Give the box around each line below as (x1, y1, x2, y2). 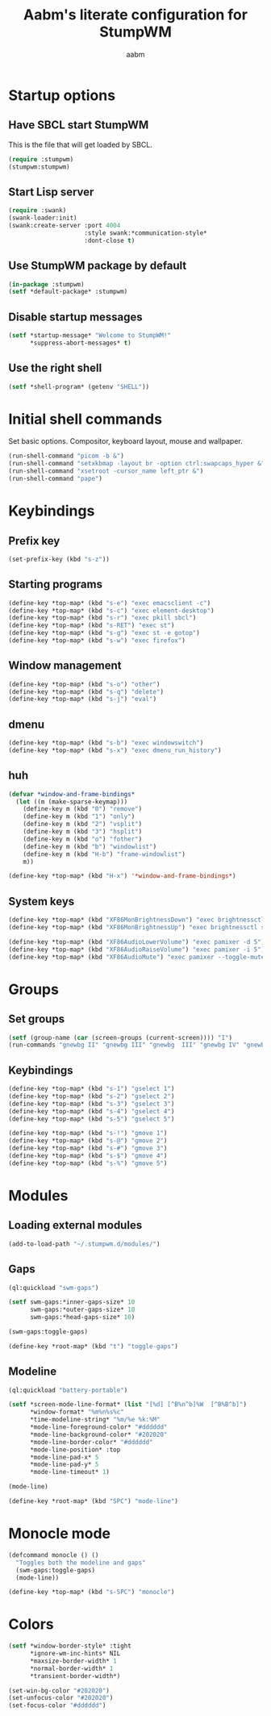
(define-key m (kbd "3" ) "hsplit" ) (23, 828, 143, 836)
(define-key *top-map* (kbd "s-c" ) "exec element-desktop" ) (8, 607, 215, 615)
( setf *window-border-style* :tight (8, 1642, 131, 1651)
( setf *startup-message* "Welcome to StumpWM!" (8, 332, 172, 340)
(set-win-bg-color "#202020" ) (8, 1686, 110, 1695)
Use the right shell (8, 361, 102, 375)
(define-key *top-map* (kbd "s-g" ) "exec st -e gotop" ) (8, 629, 200, 637)
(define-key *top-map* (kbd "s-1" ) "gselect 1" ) (8, 1085, 175, 1093)
